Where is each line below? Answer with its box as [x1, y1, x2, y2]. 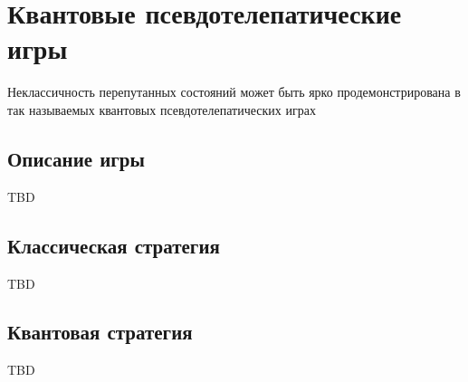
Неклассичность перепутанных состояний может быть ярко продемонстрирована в [7, 82, 461, 101]
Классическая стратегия [7, 231, 220, 259]
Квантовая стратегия [7, 318, 193, 346]
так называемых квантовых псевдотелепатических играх [7, 100, 316, 119]
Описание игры [7, 144, 145, 172]
